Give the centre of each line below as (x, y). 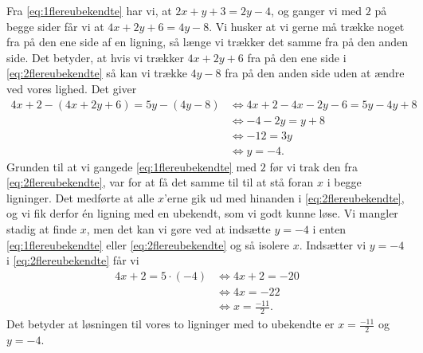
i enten (329, 229)
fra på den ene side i (297, 57)
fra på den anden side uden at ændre (315, 73)
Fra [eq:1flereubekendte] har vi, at (89, 10)
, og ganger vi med (317, 10)
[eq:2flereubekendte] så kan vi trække (97, 73)
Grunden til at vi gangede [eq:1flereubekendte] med (132, 166)
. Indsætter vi (333, 244)
